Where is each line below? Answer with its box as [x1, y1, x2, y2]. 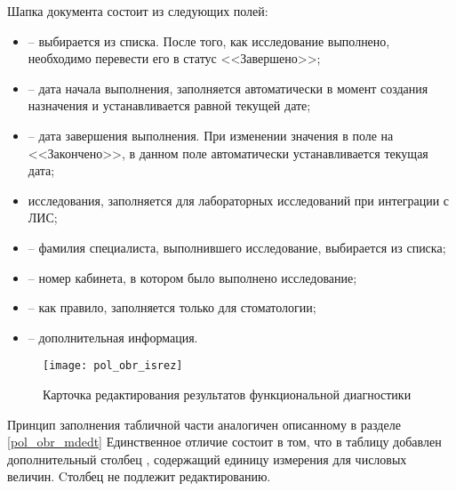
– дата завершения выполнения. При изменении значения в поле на [28, 125, 394, 144]
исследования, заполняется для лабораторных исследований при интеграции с [28, 190, 450, 209]
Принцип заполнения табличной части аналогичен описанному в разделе [7, 415, 401, 433]
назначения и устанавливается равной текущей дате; [28, 96, 311, 115]
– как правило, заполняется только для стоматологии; [28, 298, 316, 317]
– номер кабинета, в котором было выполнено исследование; [28, 268, 357, 286]
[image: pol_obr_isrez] [43, 359, 183, 373]
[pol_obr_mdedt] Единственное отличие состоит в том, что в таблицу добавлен [7, 432, 442, 451]
